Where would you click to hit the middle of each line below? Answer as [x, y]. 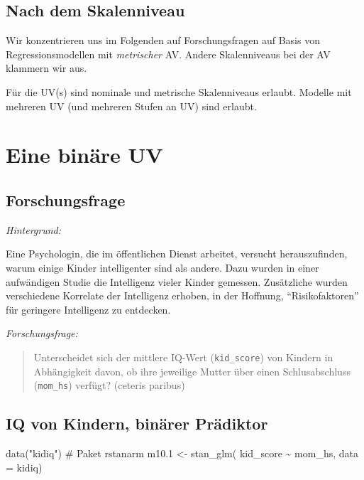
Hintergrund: [34, 229]
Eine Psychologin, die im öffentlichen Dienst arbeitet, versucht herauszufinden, [177, 254]
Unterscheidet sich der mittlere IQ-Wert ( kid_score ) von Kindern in [183, 357]
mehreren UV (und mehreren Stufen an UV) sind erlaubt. [131, 106]
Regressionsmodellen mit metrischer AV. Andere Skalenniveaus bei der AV [168, 54]
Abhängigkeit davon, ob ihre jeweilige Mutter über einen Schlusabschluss [192, 371]
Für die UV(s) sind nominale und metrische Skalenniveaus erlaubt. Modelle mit [179, 91]
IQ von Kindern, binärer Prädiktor [137, 423]
